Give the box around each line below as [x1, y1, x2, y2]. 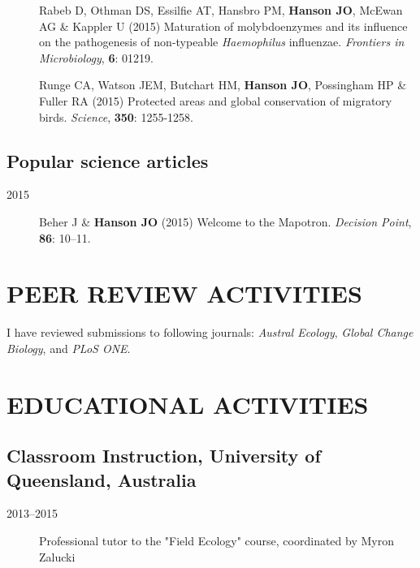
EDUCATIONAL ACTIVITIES [6, 387, 369, 420]
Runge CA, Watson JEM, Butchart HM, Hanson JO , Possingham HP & [39, 76, 407, 93]
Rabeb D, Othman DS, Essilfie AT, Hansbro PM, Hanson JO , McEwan [39, 2, 403, 18]
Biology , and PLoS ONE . [6, 339, 131, 356]
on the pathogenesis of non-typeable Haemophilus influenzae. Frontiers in [39, 33, 405, 50]
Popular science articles [6, 148, 209, 173]
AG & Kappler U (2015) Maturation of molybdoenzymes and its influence [39, 17, 408, 34]
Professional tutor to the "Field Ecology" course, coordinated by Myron [39, 532, 394, 549]
